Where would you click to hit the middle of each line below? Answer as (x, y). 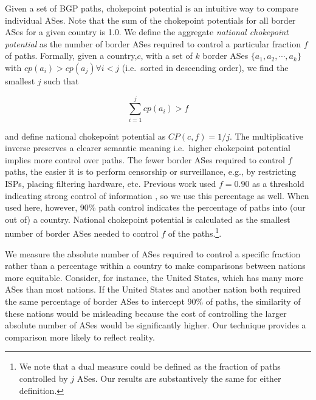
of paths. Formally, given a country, (71, 56)
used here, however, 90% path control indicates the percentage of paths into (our (155, 207)
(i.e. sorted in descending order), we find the (205, 67)
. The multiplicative (266, 136)
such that (61, 80)
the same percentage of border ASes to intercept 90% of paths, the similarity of (153, 301)
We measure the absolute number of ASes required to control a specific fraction (153, 253)
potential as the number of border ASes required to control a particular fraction (153, 43)
